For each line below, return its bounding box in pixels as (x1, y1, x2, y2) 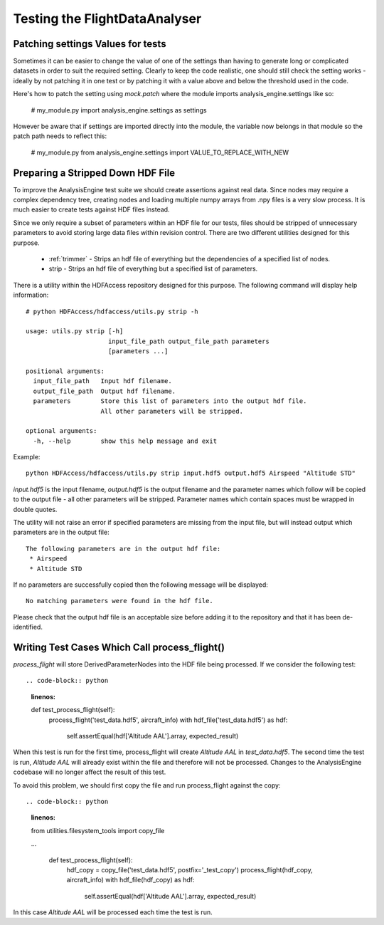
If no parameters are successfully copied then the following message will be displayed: (13, 580, 268, 589)
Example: (13, 453, 41, 461)
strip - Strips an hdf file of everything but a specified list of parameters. (48, 264, 258, 273)
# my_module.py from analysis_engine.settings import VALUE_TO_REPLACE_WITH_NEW (31, 148, 289, 157)
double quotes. (13, 505, 58, 513)
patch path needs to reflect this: (13, 132, 107, 140)
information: (13, 291, 49, 299)
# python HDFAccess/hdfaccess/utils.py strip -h (26, 307, 198, 315)
